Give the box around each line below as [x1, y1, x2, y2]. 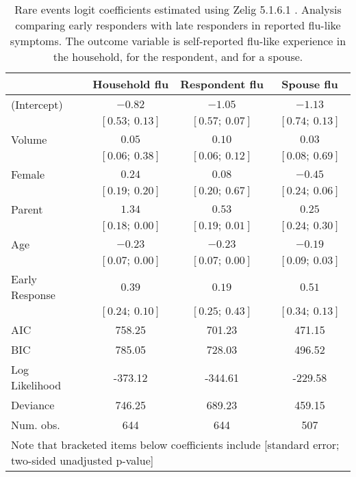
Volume [11, 131, 47, 147]
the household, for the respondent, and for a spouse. [53, 49, 303, 64]
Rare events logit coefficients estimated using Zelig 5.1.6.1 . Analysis [14, 1, 342, 17]
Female [11, 166, 45, 182]
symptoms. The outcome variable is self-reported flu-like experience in [10, 33, 346, 49]
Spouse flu [281, 76, 338, 92]
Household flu [92, 76, 169, 92]
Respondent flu [180, 76, 264, 92]
